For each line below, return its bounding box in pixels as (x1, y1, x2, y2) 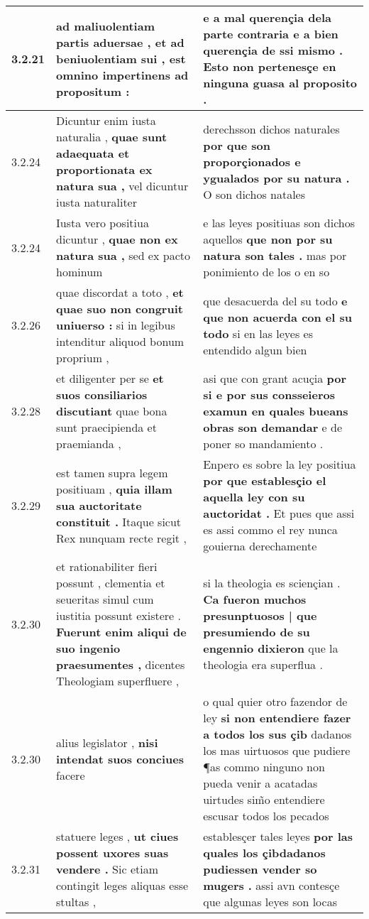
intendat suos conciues (56, 750, 184, 767)
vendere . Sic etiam (56, 861, 158, 877)
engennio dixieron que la (203, 640, 338, 656)
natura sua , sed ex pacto (56, 247, 190, 263)
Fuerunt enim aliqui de (56, 624, 187, 640)
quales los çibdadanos (203, 844, 326, 861)
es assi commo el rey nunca (203, 521, 338, 538)
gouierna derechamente (203, 538, 317, 554)
